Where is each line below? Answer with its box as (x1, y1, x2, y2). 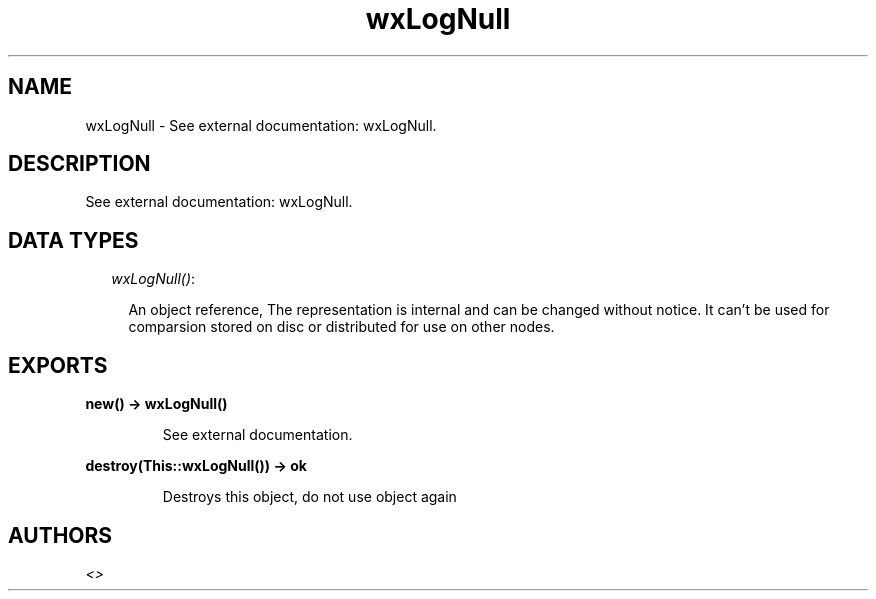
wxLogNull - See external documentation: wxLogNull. (85, 116, 437, 134)
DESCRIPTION (8, 151, 151, 177)
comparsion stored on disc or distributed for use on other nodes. (128, 318, 555, 336)
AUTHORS (8, 522, 113, 548)
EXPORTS (8, 352, 108, 378)
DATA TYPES (8, 227, 139, 253)
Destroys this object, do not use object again (162, 488, 457, 506)
